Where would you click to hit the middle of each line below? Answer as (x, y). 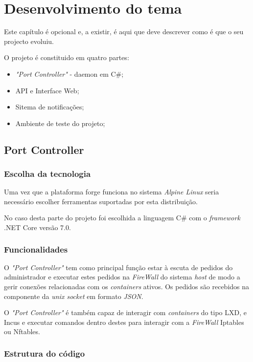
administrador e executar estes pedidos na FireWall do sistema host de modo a (122, 277)
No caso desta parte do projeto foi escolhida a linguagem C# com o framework (122, 218)
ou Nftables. (22, 331)
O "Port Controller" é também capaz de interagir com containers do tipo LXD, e (125, 312)
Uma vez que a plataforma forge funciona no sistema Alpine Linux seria (112, 192)
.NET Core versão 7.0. (37, 227)
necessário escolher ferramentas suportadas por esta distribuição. (101, 201)
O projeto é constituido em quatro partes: (67, 57)
